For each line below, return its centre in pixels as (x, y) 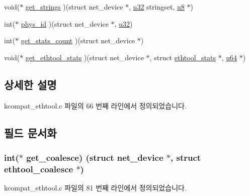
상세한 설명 (30, 84)
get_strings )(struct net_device (74, 7)
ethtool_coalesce (39, 169)
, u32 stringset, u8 (157, 7)
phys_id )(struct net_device (65, 23)
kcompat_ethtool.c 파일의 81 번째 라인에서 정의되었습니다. (95, 188)
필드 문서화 (30, 132)
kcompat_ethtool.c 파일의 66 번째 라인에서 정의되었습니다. (95, 105)
